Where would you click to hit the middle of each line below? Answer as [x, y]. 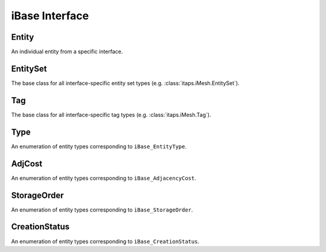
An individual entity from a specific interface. [67, 52]
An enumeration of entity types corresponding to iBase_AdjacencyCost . [104, 178]
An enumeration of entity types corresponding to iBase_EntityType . [99, 146]
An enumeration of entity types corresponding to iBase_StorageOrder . [102, 209]
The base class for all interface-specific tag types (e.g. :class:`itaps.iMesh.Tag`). [111, 115]
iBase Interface [50, 16]
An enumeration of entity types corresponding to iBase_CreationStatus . [105, 241]
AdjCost [27, 164]
